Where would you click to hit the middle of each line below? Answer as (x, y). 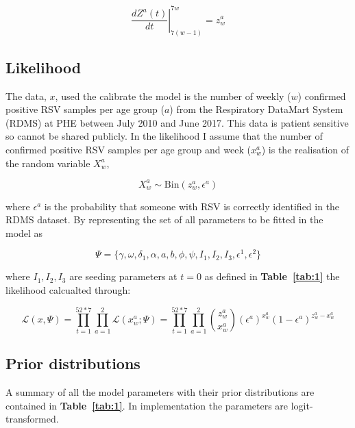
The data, (26, 96)
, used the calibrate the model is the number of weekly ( (173, 96)
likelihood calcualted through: (68, 290)
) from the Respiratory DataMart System (256, 109)
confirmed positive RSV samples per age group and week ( (128, 149)
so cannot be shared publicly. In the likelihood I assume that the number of (164, 136)
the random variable (48, 163)
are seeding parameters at (123, 276)
